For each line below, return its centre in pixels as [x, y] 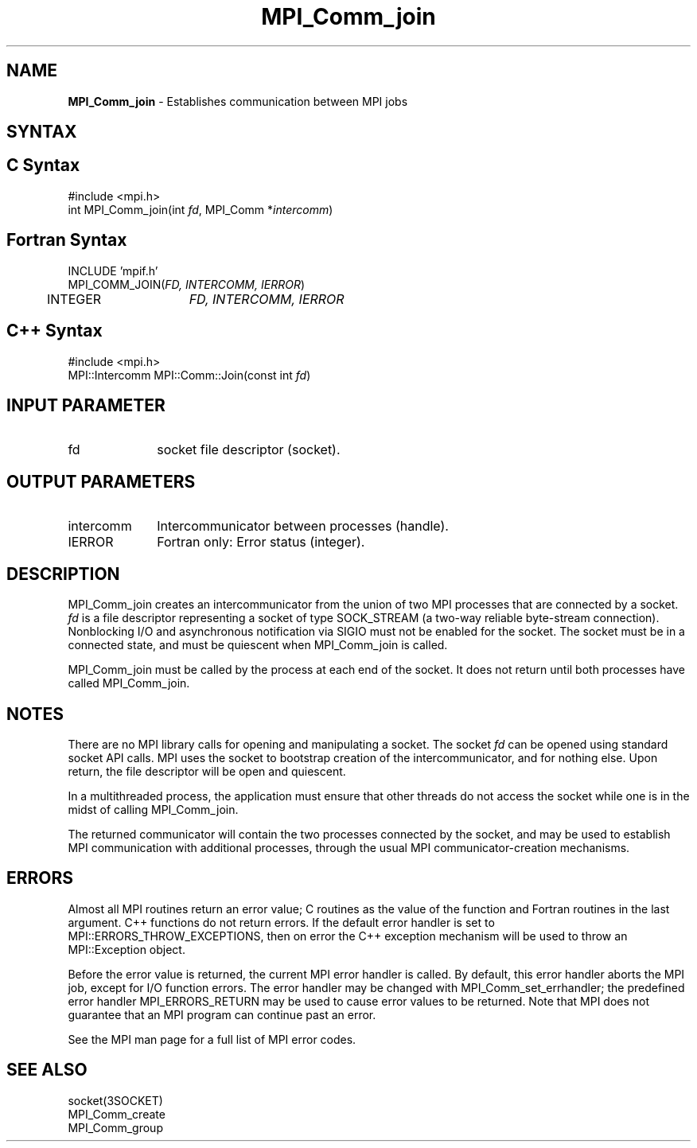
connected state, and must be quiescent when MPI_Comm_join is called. [258, 645]
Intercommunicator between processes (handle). [303, 526]
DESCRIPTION [63, 574]
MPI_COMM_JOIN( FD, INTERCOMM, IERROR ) [187, 284]
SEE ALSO [47, 1070]
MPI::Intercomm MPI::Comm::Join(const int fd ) [189, 375]
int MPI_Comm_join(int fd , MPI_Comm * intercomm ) [201, 209]
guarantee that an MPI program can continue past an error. [222, 1014]
